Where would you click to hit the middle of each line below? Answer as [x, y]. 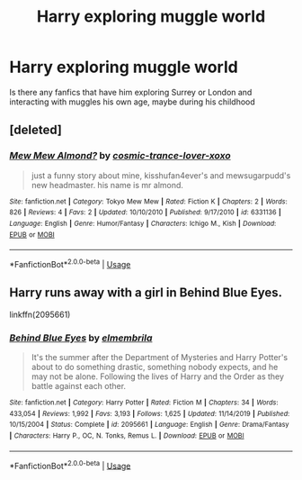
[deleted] [36, 130]
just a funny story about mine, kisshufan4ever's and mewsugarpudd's [161, 175]
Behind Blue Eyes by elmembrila [81, 338]
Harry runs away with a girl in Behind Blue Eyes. [146, 293]
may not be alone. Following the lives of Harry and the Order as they [158, 376]
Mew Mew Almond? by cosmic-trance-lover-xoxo [120, 156]
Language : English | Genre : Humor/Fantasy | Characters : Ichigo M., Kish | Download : [143, 223]
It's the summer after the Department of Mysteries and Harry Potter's [160, 358]
